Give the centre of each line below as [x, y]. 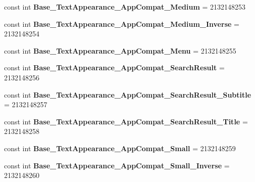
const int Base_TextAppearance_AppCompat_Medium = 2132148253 [125, 7]
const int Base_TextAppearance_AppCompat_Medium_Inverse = [122, 24]
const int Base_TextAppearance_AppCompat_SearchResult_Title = [126, 121]
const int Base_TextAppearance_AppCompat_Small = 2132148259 [120, 148]
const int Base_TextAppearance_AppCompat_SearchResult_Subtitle [128, 94]
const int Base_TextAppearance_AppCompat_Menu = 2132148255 [120, 50]
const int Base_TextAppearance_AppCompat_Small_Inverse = [117, 165]
